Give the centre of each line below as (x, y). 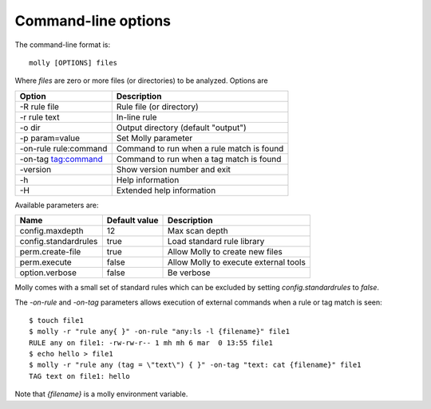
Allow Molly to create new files (225, 252)
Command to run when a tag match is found (199, 159)
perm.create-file (50, 252)
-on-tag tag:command (61, 159)
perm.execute (45, 262)
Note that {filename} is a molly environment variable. (101, 394)
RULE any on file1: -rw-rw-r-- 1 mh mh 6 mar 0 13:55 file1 (151, 342)
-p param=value (49, 138)
